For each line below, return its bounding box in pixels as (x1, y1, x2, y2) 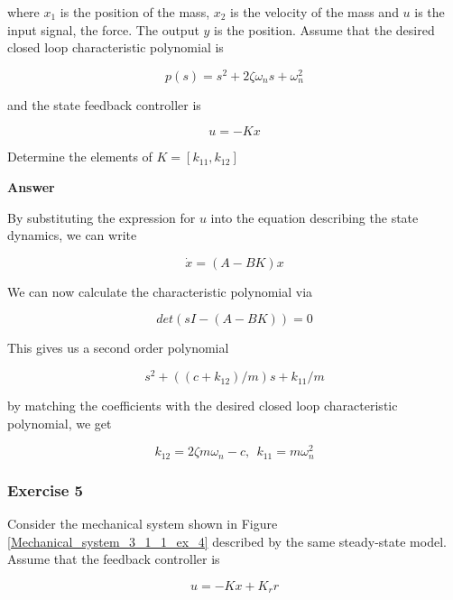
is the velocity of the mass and (230, 3, 399, 21)
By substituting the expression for (7, 208, 196, 226)
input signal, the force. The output (7, 20, 199, 39)
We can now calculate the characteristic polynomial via (7, 282, 313, 300)
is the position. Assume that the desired (214, 20, 435, 39)
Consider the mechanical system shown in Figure (7, 514, 278, 533)
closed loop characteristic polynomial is (7, 38, 224, 57)
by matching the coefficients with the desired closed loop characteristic (7, 396, 398, 415)
